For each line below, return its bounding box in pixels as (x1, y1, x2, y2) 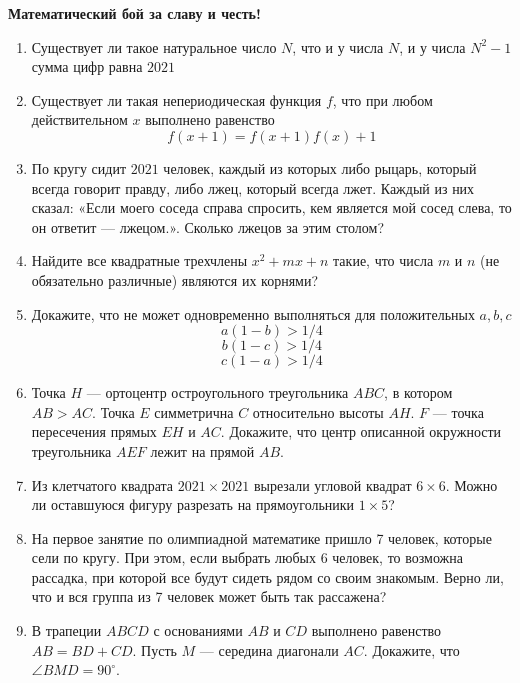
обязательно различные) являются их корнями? (31, 269, 319, 290)
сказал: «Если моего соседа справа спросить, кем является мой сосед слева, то (31, 197, 512, 218)
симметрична (154, 401, 234, 422)
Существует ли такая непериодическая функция (31, 89, 322, 110)
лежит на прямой (150, 440, 255, 461)
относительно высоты (252, 401, 384, 422)
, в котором (384, 382, 453, 403)
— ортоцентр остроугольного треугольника (86, 382, 349, 403)
